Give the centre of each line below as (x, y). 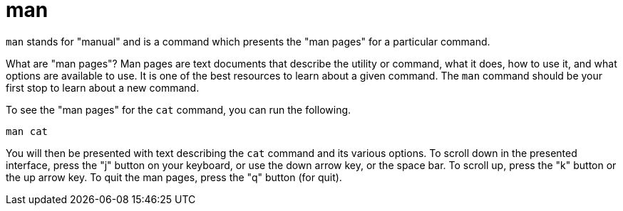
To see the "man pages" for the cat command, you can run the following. (179, 109)
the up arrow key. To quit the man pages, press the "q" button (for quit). (174, 177)
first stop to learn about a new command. (103, 87)
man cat (27, 131)
